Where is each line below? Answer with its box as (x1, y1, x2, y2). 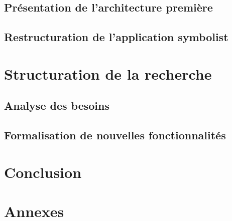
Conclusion (4, 161, 82, 182)
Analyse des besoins (4, 98, 109, 113)
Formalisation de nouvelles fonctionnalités (4, 127, 226, 143)
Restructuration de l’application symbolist (4, 29, 228, 45)
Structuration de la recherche (4, 63, 212, 84)
